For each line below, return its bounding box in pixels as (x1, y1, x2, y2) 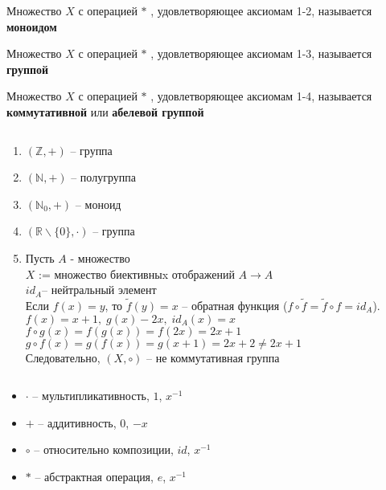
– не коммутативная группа (146, 349, 280, 365)
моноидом (6, 18, 57, 35)
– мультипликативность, (32, 387, 150, 404)
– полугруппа (71, 169, 136, 186)
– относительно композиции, (34, 441, 174, 458)
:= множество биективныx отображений (39, 265, 235, 282)
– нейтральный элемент (42, 281, 157, 298)
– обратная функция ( (182, 296, 288, 313)
